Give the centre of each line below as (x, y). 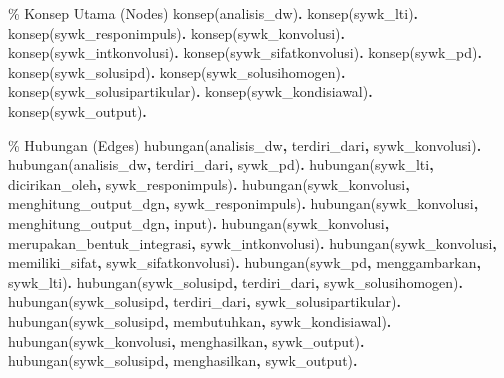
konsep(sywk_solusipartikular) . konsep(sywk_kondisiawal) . (190, 91)
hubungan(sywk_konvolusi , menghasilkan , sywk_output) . (186, 340)
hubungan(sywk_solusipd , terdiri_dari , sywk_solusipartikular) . (204, 301)
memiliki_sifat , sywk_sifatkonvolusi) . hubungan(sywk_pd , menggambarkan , (245, 262)
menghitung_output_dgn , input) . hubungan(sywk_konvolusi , (199, 222)
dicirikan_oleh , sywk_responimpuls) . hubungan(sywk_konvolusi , (209, 183)
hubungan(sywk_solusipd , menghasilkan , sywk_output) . (183, 360)
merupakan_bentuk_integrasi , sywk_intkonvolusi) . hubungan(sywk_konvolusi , (252, 242)
